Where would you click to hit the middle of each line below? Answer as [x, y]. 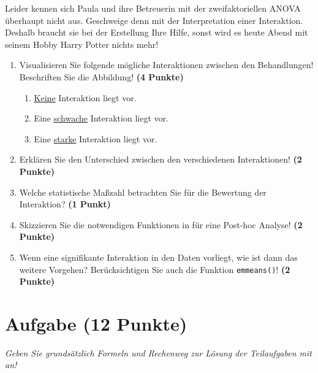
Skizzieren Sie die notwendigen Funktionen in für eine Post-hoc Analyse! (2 [161, 224]
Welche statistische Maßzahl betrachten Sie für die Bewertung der [143, 192]
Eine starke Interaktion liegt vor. [96, 138]
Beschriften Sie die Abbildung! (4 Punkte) [101, 76]
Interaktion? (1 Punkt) [65, 204]
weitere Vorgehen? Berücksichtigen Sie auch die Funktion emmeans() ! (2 [155, 269]
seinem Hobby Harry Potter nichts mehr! [82, 44]
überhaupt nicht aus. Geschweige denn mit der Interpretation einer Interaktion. [154, 20]
